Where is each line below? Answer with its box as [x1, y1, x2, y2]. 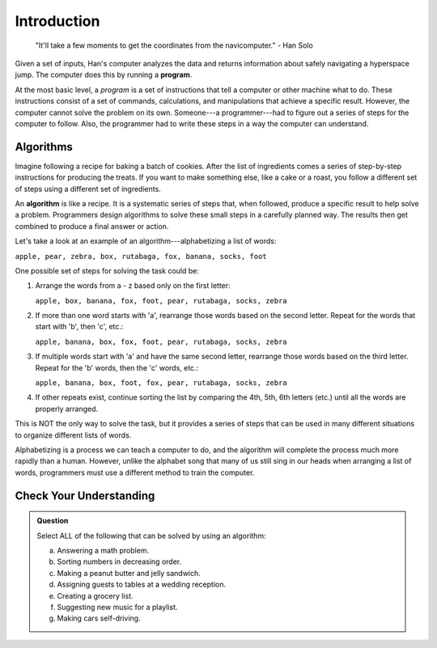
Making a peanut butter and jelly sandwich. [57, 568, 202, 578]
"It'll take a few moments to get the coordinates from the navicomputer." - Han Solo [35, 40, 313, 50]
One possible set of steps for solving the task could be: [15, 265, 200, 275]
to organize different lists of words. [15, 430, 132, 440]
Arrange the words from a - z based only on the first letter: [35, 281, 231, 290]
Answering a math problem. [57, 545, 150, 555]
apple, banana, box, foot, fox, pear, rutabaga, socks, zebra [35, 379, 287, 388]
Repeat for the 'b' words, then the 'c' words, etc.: [35, 362, 199, 372]
